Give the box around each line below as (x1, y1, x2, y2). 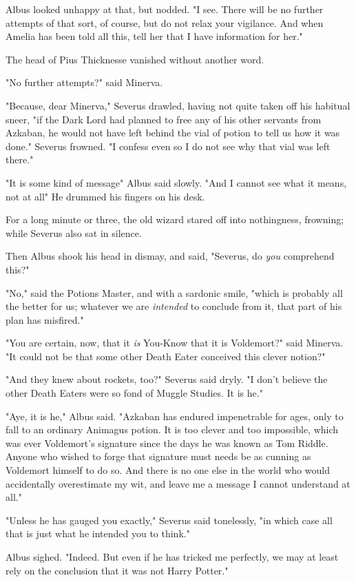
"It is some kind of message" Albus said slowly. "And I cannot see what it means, (6, 175, 347, 189)
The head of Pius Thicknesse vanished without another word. (6, 52, 264, 66)
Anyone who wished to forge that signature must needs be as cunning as (6, 449, 311, 464)
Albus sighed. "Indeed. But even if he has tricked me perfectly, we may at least (6, 550, 339, 563)
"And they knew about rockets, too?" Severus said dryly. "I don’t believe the (6, 372, 328, 386)
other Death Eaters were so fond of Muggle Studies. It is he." (6, 386, 263, 400)
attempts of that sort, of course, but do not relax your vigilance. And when (6, 15, 324, 30)
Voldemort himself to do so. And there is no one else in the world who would (6, 463, 330, 477)
